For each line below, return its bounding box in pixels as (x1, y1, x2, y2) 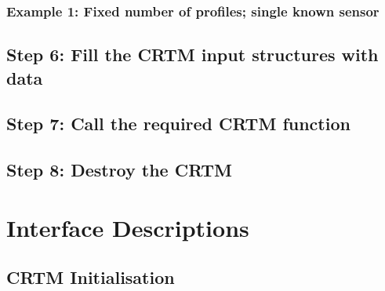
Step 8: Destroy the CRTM (6, 158, 233, 182)
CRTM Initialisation (6, 265, 175, 289)
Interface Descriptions (6, 211, 249, 243)
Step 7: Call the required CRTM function (6, 111, 350, 136)
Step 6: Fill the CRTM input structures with (6, 42, 379, 67)
